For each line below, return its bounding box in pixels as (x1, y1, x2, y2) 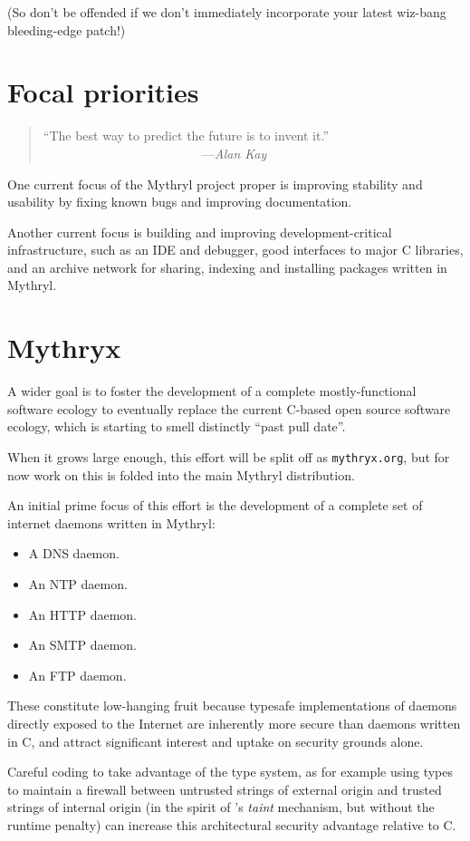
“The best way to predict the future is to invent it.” (43, 126, 330, 145)
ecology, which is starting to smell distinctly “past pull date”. (7, 417, 346, 436)
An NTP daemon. (28, 575, 128, 593)
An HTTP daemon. (28, 604, 137, 623)
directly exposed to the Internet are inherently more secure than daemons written (7, 713, 461, 732)
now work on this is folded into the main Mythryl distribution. (7, 465, 355, 484)
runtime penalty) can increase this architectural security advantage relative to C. (7, 815, 456, 834)
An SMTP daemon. (28, 635, 138, 654)
